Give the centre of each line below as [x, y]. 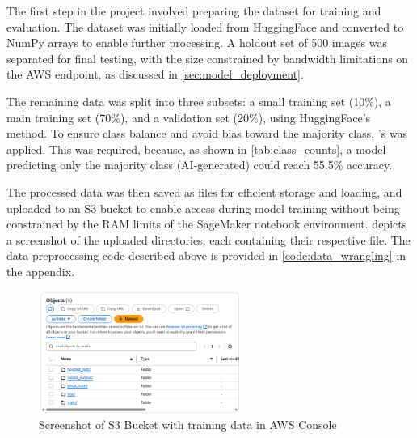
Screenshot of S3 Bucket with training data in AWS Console [188, 425]
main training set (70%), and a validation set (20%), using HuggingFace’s [189, 117]
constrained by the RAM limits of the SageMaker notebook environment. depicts [207, 224]
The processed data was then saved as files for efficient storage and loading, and [204, 191]
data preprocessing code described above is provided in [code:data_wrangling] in [206, 255]
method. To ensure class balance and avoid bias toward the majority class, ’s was [207, 133]
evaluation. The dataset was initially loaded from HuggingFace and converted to [205, 26]
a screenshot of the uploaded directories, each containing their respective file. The [208, 239]
